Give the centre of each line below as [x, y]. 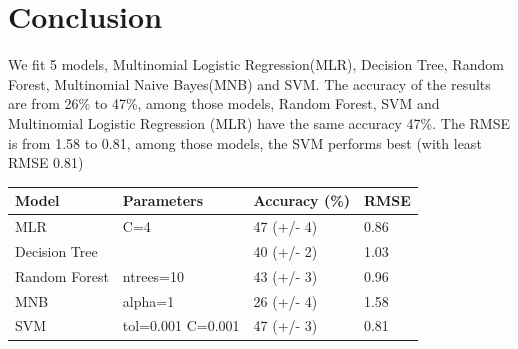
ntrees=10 [153, 275]
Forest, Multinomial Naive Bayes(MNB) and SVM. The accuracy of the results [249, 83]
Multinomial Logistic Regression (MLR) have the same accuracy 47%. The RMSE [259, 122]
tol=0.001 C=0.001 [181, 325]
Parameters [163, 200]
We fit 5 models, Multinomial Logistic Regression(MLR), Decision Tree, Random [256, 64]
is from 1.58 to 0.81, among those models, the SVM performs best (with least [245, 142]
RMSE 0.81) [46, 162]
